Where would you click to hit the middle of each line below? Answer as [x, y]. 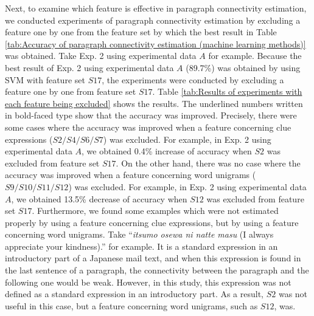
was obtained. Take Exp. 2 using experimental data [101, 56]
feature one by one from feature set [71, 91]
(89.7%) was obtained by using [243, 67]
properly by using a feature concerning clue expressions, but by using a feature [152, 222]
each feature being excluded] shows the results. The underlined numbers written [154, 103]
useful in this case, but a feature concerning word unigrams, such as [131, 305]
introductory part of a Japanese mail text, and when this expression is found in [153, 258]
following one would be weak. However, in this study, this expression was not [148, 282]
